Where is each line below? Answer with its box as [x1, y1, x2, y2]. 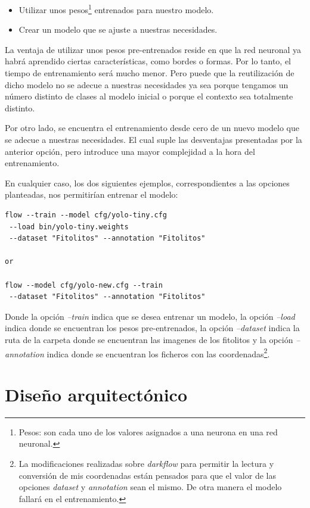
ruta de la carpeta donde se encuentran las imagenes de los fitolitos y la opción [5, 333, 293, 345]
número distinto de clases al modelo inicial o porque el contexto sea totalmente [5, 90, 293, 102]
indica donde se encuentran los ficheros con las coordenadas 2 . [46, 345, 270, 360]
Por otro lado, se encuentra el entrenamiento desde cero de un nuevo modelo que [5, 121, 300, 134]
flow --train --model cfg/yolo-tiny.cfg [5, 210, 168, 219]
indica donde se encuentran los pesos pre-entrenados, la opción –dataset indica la [5, 322, 300, 334]
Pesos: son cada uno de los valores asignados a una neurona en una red [18, 425, 278, 438]
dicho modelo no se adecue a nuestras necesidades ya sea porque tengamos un [5, 78, 289, 91]
